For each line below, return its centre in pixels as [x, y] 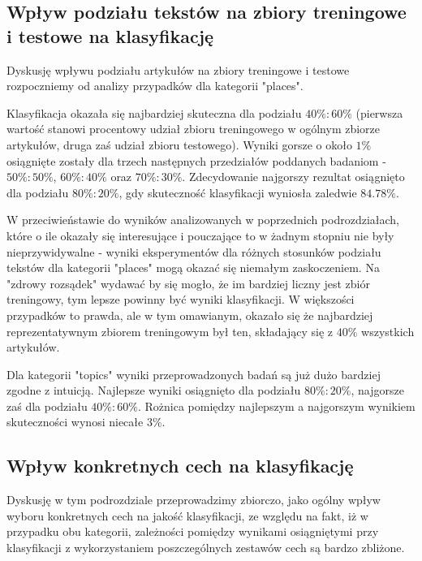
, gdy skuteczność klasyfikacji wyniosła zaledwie [238, 192]
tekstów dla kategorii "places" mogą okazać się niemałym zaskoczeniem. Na [193, 268]
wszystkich [388, 331]
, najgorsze [377, 390]
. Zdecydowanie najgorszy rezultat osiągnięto [293, 177]
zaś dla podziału [47, 406]
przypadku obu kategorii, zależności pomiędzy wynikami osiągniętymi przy [193, 531]
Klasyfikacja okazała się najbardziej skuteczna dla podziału [154, 112]
